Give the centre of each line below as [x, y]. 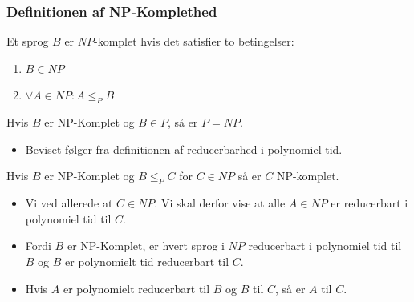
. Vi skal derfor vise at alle [220, 203]
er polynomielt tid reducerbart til [147, 261]
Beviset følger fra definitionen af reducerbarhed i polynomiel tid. [184, 149]
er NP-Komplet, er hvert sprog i [146, 246]
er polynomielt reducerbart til [136, 288]
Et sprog [28, 41]
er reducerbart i [369, 203]
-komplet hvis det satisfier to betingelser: [194, 41]
